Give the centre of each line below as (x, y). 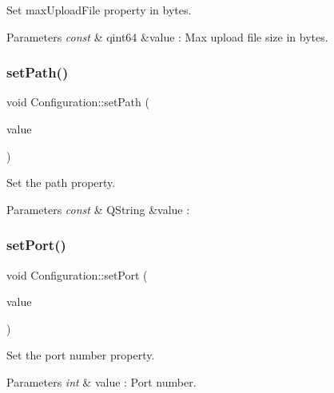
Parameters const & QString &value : (98, 209)
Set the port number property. (81, 355)
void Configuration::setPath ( (78, 102)
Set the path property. (61, 183)
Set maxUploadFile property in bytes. (99, 10)
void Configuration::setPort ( (77, 274)
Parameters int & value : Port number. (101, 381)
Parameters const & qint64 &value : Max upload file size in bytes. (167, 36)
